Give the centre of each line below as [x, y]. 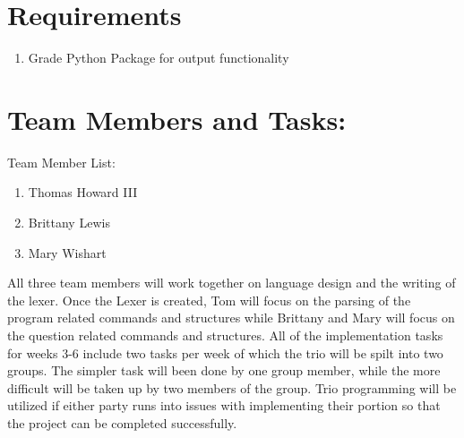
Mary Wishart [67, 252]
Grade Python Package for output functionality [159, 58]
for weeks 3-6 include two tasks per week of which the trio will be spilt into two [225, 352]
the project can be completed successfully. [122, 422]
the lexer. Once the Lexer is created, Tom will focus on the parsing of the [209, 300]
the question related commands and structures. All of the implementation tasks [225, 335]
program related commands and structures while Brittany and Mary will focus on [231, 318]
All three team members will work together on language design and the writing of [232, 283]
